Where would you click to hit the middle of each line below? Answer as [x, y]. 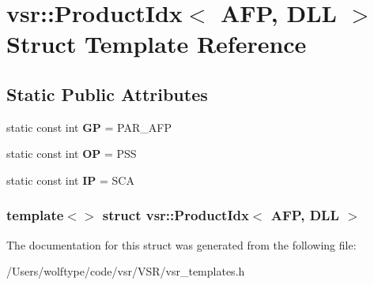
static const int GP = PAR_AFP [89, 127]
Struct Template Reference [157, 44]
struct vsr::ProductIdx [176, 215]
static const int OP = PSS [72, 154]
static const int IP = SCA [70, 180]
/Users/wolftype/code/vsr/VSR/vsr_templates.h [126, 271]
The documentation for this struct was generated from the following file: [181, 244]
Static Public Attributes [107, 94]
